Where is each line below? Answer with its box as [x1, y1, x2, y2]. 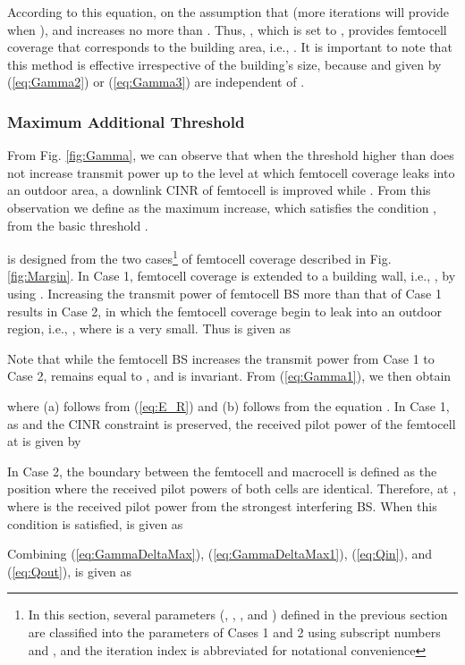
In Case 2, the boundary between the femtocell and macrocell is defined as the [7, 461, 437, 480]
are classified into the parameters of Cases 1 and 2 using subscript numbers [28, 622, 441, 641]
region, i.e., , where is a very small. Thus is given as [7, 319, 292, 338]
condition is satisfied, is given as [7, 514, 183, 533]
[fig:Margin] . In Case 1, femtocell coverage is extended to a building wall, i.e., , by [7, 266, 456, 285]
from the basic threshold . [7, 215, 148, 234]
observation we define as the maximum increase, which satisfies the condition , [7, 198, 436, 216]
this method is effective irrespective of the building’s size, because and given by [7, 55, 442, 73]
